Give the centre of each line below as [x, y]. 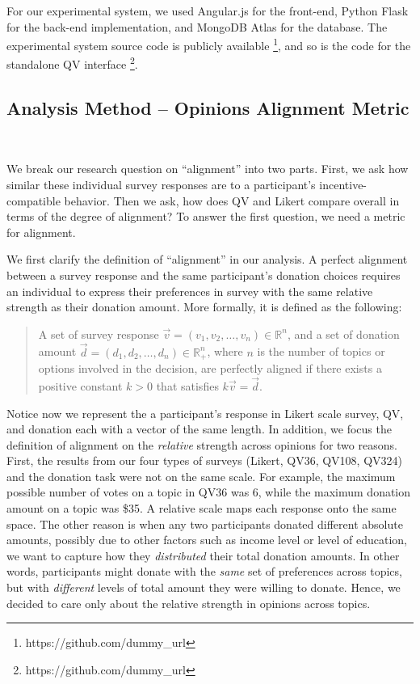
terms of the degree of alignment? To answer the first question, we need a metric [206, 216]
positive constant [80, 385]
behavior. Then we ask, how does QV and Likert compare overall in [232, 200]
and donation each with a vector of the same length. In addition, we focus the [199, 429]
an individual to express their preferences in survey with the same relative [190, 291]
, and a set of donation [343, 334]
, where [225, 351]
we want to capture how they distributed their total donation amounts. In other [203, 555]
